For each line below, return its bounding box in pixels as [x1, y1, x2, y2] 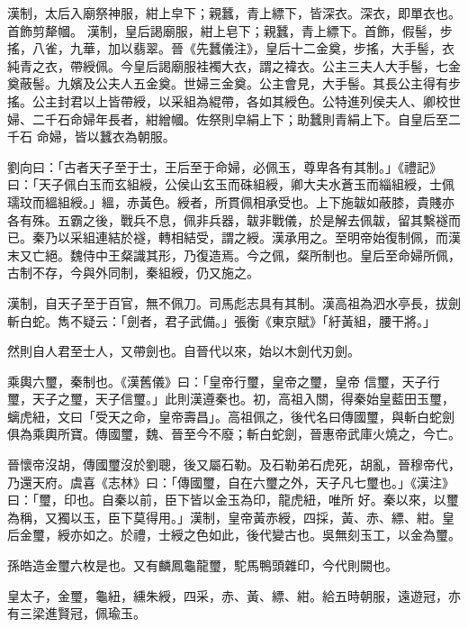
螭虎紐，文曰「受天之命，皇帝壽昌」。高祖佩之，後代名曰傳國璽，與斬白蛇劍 [7, 406, 454, 425]
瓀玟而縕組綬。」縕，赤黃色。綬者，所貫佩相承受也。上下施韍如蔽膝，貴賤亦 [7, 192, 454, 211]
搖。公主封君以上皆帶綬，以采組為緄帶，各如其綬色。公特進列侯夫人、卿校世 [7, 91, 461, 110]
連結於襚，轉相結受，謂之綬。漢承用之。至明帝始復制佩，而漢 [94, 228, 461, 247]
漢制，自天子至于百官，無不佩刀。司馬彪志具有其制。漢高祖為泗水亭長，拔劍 [7, 293, 461, 312]
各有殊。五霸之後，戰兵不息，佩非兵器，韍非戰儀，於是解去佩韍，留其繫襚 [7, 210, 448, 229]
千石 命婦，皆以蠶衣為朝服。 [7, 127, 175, 146]
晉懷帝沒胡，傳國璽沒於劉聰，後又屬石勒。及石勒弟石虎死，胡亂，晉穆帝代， [7, 455, 461, 474]
